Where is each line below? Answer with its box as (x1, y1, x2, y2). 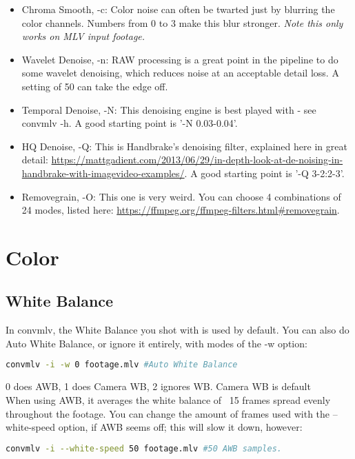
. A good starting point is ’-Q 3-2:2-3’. (184, 165, 345, 180)
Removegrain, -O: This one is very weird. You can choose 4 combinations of (21, 189, 341, 203)
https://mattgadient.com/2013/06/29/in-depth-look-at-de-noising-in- (51, 152, 343, 167)
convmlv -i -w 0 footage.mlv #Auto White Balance (6, 360, 238, 370)
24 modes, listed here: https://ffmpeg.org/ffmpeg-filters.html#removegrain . (21, 203, 340, 217)
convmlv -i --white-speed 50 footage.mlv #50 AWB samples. (6, 443, 282, 453)
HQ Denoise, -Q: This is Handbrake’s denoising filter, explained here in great (21, 139, 347, 153)
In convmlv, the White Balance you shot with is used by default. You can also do (6, 323, 349, 337)
